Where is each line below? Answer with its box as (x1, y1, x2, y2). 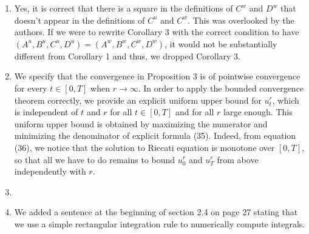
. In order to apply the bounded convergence (138, 81, 304, 94)
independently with (14, 165, 86, 178)
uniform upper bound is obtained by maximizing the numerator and (14, 117, 268, 130)
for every (14, 81, 47, 94)
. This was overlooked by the (188, 13, 294, 26)
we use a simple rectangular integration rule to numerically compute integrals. (14, 217, 305, 230)
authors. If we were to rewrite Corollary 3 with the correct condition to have (14, 25, 299, 38)
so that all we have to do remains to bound (14, 153, 175, 165)
